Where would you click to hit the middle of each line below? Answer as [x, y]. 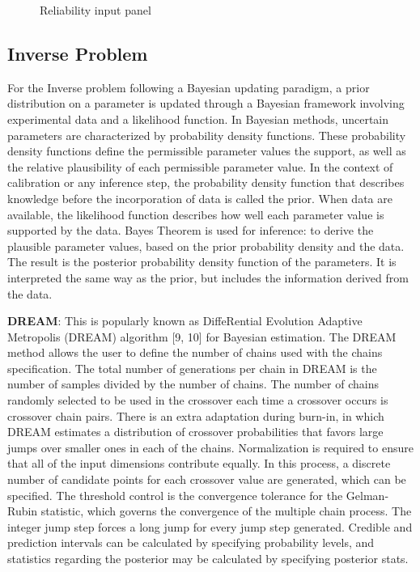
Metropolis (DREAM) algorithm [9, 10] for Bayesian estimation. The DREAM [202, 336]
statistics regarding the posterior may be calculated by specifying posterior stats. [208, 559]
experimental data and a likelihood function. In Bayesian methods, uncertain [198, 119]
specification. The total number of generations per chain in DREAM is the [192, 368]
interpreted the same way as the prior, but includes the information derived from [208, 277]
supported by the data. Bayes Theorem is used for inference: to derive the [191, 230]
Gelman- [367, 495]
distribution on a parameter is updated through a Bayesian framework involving [206, 103]
